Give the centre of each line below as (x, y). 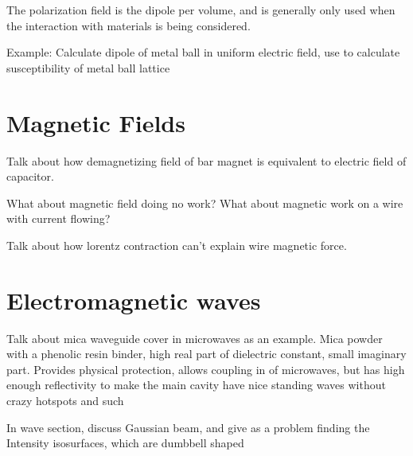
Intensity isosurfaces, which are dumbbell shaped (125, 443)
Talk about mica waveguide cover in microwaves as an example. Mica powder (195, 338)
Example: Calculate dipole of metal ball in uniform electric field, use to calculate (203, 52)
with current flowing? (58, 218)
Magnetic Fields (96, 122)
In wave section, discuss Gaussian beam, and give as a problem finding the (188, 427)
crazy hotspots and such (65, 400)
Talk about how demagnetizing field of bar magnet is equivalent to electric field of (206, 160)
